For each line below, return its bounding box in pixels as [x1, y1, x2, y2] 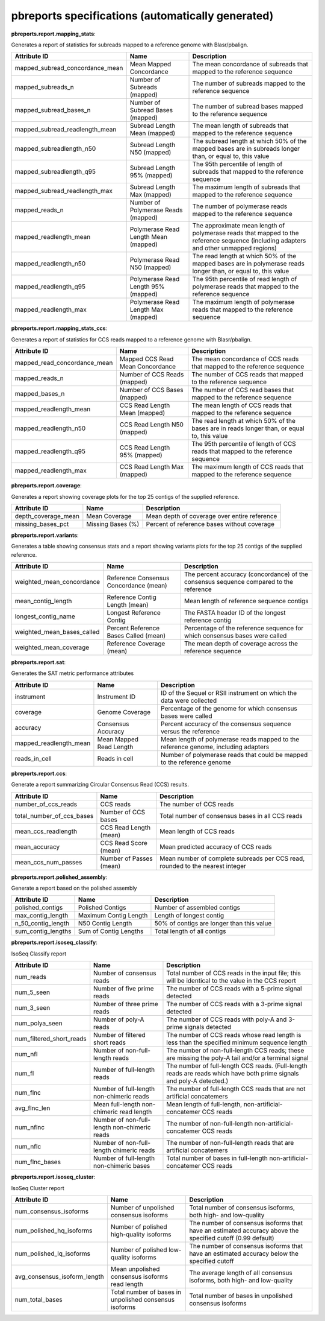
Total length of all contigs [154, 927, 226, 936]
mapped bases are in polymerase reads [192, 259, 305, 268]
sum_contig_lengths [14, 927, 72, 936]
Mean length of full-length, [166, 1100, 243, 1109]
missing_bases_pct [14, 519, 69, 528]
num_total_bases [14, 1295, 63, 1304]
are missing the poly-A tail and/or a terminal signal [166, 1054, 309, 1062]
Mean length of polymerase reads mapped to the [160, 735, 300, 743]
